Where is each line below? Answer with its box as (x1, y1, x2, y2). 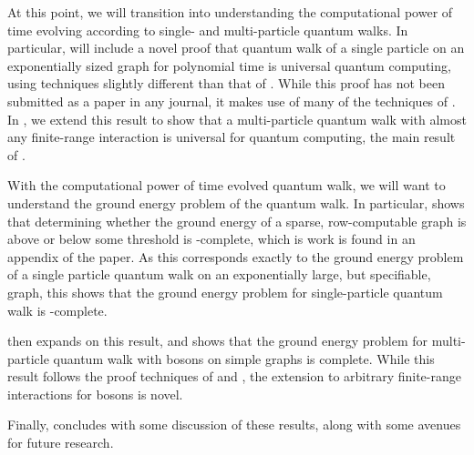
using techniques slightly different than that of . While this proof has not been (7, 74, 446, 93)
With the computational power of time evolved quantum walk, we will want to (7, 176, 446, 195)
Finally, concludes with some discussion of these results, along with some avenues (7, 415, 461, 434)
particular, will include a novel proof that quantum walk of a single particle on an (7, 38, 465, 57)
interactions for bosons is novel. (7, 384, 183, 403)
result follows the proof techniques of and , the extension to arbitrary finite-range (7, 367, 461, 386)
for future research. (7, 433, 114, 452)
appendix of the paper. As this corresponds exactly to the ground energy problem (7, 247, 464, 266)
